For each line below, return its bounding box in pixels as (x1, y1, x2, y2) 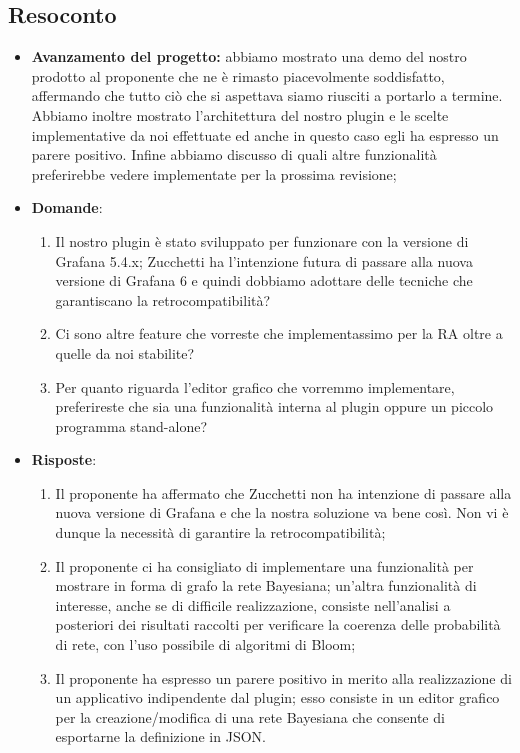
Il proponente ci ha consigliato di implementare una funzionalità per (55, 555, 474, 576)
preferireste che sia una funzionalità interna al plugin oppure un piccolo (55, 396, 494, 417)
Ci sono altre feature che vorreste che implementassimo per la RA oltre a (55, 323, 503, 344)
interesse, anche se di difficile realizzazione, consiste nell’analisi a (55, 594, 451, 615)
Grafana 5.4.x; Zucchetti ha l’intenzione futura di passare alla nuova (55, 250, 473, 271)
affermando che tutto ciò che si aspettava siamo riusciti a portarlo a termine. (31, 85, 503, 106)
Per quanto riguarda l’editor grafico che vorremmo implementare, (55, 376, 455, 397)
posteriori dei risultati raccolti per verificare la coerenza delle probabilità (55, 614, 501, 635)
